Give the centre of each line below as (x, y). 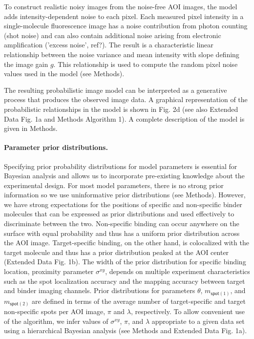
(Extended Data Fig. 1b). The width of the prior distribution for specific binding (125, 262)
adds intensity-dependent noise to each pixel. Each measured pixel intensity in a (124, 16)
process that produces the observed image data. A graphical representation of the (126, 99)
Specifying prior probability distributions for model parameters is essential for (121, 166)
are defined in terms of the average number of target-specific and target (139, 301)
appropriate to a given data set (198, 321)
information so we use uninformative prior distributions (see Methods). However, (125, 195)
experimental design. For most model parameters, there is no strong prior (114, 185)
